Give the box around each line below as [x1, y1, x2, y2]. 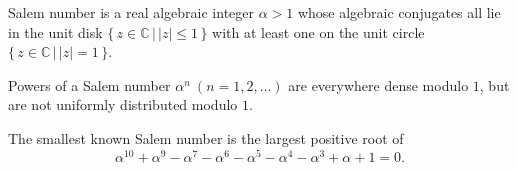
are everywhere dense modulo [288, 74, 469, 95]
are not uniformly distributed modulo [8, 94, 238, 115]
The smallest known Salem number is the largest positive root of [8, 127, 404, 148]
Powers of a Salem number [8, 74, 171, 95]
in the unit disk [8, 21, 103, 42]
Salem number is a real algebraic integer [8, 2, 254, 22]
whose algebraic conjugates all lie [297, 2, 501, 22]
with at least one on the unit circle [212, 21, 425, 42]
